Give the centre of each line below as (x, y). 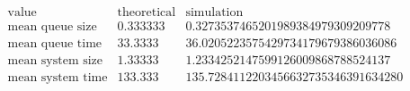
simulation (214, 13)
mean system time (58, 78)
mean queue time (55, 44)
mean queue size (52, 27)
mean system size (55, 61)
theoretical (147, 13)
